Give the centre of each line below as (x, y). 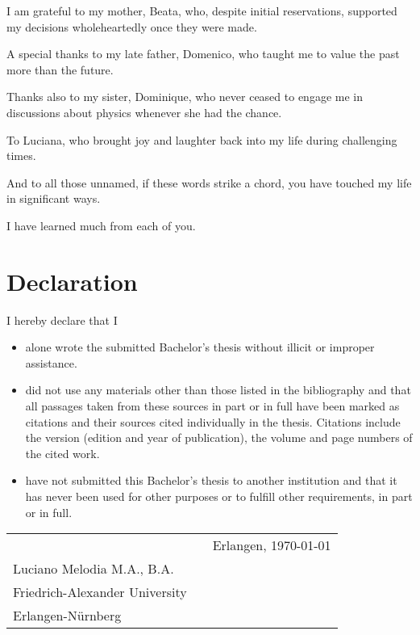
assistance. (51, 362)
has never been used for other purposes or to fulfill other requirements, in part (219, 496)
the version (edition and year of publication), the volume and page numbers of (219, 437)
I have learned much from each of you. (101, 225)
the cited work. (62, 453)
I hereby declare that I (62, 320)
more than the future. (60, 69)
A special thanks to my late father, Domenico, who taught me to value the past (203, 54)
